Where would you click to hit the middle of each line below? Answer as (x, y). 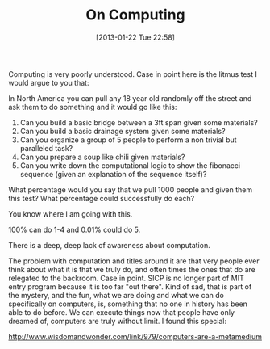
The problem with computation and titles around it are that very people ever (134, 261)
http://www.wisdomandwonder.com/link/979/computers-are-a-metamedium (135, 336)
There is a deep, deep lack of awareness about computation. (110, 245)
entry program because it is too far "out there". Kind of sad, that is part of (130, 286)
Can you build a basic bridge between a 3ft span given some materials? (139, 122)
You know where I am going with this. (71, 214)
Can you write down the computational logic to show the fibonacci (130, 165)
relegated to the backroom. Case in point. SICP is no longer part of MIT (126, 278)
